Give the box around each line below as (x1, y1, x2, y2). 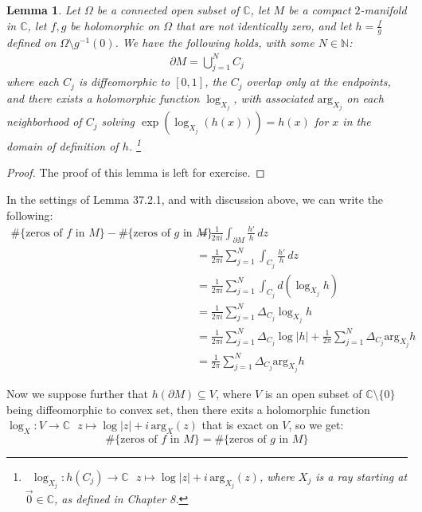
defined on (6, 34, 57, 51)
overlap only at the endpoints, (246, 73, 391, 90)
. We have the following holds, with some (115, 34, 315, 51)
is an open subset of (264, 385, 362, 401)
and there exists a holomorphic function (6, 89, 200, 106)
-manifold (360, 2, 407, 18)
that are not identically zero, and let (175, 17, 352, 33)
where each (6, 73, 60, 90)
